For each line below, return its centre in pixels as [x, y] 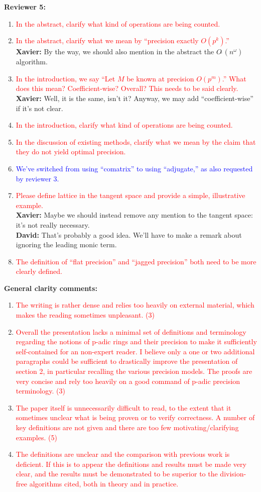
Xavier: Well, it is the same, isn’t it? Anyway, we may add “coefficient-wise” [135, 98]
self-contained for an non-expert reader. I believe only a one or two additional [135, 351]
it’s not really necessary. [53, 224]
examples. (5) [36, 437]
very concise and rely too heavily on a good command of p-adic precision [128, 381]
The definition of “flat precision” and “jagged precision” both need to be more [136, 261]
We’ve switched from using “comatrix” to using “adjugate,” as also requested [134, 168]
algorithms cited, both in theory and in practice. [104, 483]
